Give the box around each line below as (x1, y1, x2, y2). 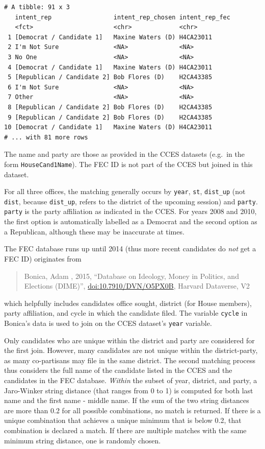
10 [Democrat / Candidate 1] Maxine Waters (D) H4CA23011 (4, 124, 213, 131)
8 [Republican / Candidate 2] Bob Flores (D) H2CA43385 (8, 103, 213, 111)
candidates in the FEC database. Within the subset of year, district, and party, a (4, 374, 257, 385)
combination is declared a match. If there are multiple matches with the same (4, 424, 247, 435)
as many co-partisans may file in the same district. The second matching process (4, 355, 255, 365)
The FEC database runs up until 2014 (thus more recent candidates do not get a (4, 243, 256, 254)
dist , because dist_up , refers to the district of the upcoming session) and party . (4, 196, 258, 206)
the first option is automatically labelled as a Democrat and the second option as (4, 216, 257, 227)
